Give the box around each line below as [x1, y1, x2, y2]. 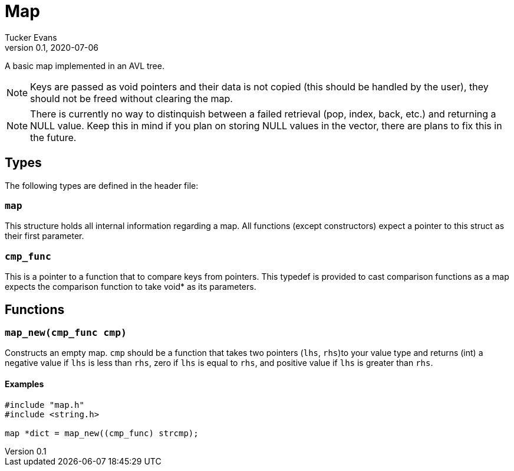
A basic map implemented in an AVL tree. [5, 60, 164, 71]
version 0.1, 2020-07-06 [5, 42, 99, 53]
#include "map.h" [5, 400, 84, 410]
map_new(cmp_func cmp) [5, 326, 127, 338]
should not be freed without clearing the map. [30, 92, 233, 104]
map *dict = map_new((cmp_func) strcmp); [5, 428, 199, 438]
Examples [5, 378, 44, 389]
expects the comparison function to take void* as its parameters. [5, 282, 256, 292]
